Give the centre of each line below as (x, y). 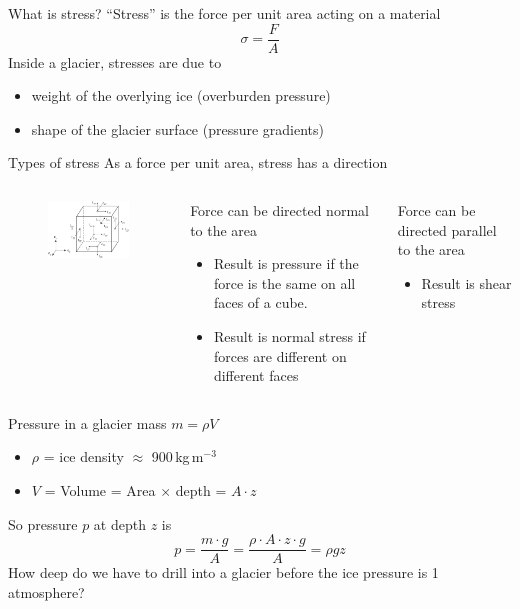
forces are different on (280, 355)
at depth (119, 523)
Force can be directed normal (279, 210)
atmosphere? (46, 591)
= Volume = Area (100, 489)
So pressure (43, 523)
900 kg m (177, 456)
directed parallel (447, 229)
